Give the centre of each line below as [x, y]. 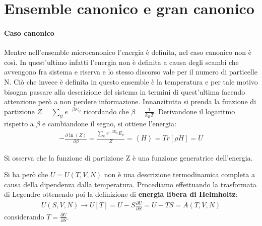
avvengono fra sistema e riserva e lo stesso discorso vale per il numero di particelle [131, 72]
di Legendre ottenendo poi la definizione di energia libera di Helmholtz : [121, 194]
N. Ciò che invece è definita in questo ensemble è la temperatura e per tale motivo [131, 81]
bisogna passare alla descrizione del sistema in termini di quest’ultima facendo [125, 91]
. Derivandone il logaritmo [194, 111]
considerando [24, 216]
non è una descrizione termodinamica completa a [179, 174]
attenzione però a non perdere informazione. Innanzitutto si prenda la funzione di [130, 101]
